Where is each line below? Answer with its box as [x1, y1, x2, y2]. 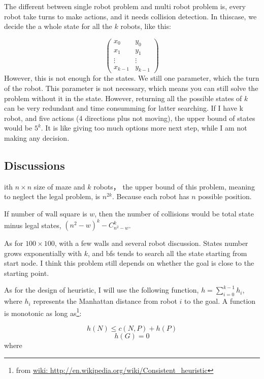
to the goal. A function [184, 296, 256, 306]
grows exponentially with [4, 247, 82, 258]
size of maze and [34, 181, 85, 192]
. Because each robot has [112, 191, 189, 202]
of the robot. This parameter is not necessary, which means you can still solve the [4, 82, 258, 93]
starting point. [4, 267, 49, 278]
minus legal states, [4, 219, 61, 230]
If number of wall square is [4, 208, 87, 218]
